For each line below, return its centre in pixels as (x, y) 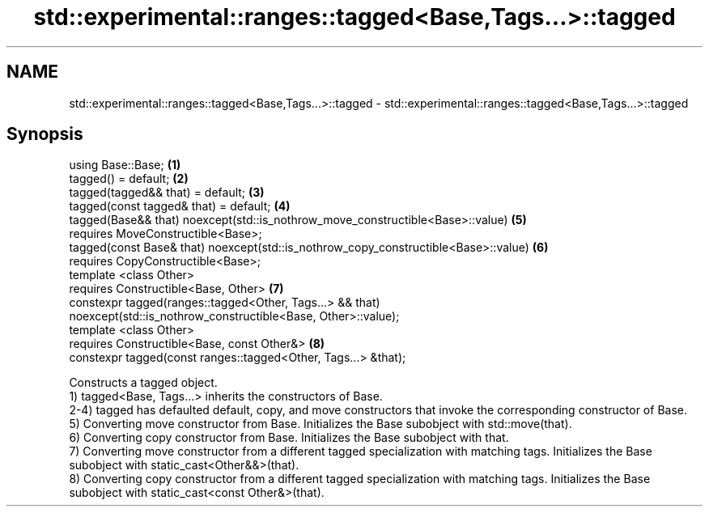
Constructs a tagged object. (143, 383)
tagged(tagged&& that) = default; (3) (167, 193)
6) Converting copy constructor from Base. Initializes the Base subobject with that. (289, 438)
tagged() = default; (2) (129, 179)
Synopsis (45, 134)
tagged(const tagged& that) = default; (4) (180, 206)
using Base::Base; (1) (125, 165)
